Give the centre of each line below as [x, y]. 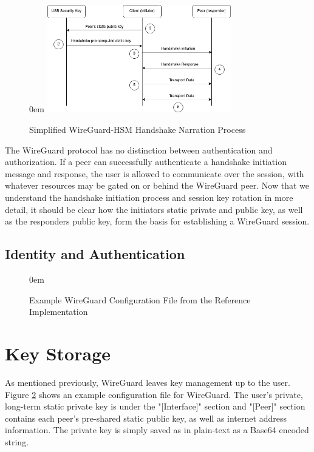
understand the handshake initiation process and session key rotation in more [149, 197]
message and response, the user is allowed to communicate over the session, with [155, 173]
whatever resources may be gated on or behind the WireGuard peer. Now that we [157, 185]
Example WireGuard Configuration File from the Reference [140, 299]
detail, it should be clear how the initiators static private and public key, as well [154, 209]
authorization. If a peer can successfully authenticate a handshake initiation [146, 162]
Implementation [59, 312]
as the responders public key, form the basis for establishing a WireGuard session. [157, 221]
